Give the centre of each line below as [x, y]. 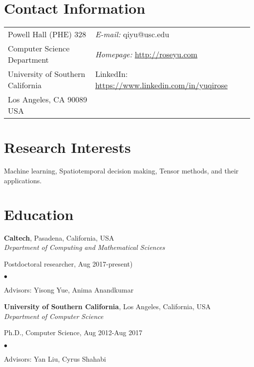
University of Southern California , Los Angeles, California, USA [107, 306]
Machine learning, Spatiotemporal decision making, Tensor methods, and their [121, 171]
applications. [23, 180]
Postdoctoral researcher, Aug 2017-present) [68, 263]
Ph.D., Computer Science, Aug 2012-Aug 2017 [73, 332]
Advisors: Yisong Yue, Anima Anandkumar [69, 290]
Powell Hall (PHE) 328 [47, 34]
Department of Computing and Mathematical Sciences [85, 247]
